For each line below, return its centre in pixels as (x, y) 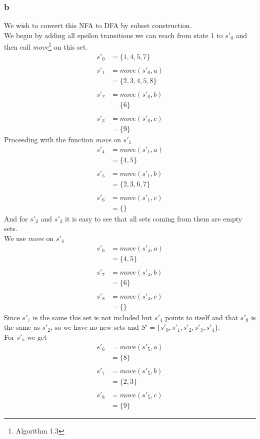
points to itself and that (202, 317)
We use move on (29, 238)
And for (16, 218)
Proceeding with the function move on (62, 139)
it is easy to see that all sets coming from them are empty (153, 218)
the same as (22, 327)
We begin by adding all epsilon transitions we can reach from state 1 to (113, 35)
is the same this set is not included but (92, 317)
